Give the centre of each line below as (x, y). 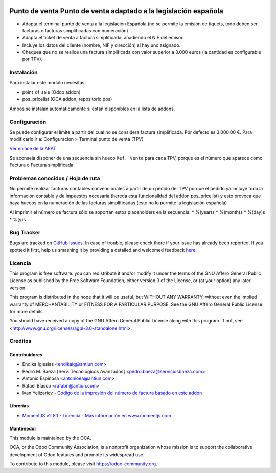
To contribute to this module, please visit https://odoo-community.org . (84, 464)
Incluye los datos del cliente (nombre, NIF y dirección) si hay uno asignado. (101, 45)
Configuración (28, 122)
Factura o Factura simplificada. (42, 165)
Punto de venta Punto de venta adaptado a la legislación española (116, 11)
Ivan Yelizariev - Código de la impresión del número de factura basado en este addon (112, 393)
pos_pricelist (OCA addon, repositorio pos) (67, 99)
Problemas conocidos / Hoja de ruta (55, 178)
